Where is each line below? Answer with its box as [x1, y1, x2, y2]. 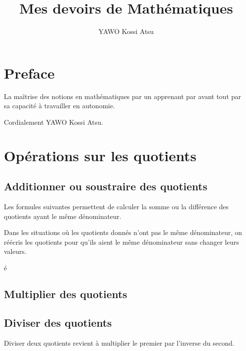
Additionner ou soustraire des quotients [4, 179, 208, 194]
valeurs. [4, 246, 27, 256]
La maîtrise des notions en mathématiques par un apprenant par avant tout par [4, 91, 241, 101]
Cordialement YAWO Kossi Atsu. [4, 117, 103, 127]
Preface [4, 63, 55, 83]
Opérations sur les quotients [4, 145, 197, 165]
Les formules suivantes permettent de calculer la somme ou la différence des [4, 201, 229, 212]
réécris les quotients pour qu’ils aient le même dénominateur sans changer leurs [4, 236, 239, 247]
